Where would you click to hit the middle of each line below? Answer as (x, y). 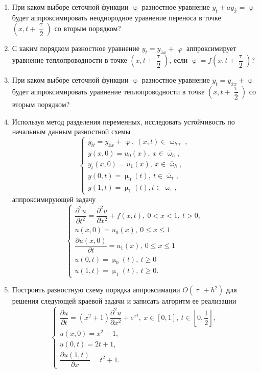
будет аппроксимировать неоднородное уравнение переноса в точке (116, 17)
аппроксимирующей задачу (54, 199)
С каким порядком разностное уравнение (76, 48)
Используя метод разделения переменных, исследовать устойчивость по (123, 121)
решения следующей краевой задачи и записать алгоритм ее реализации (124, 301)
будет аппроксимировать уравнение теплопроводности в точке (108, 91)
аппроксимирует (211, 48)
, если (179, 60)
